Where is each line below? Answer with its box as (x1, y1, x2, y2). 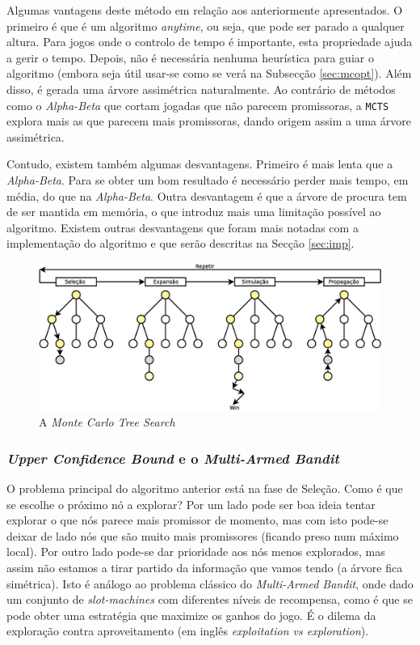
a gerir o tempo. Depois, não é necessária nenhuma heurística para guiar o (6, 49, 374, 66)
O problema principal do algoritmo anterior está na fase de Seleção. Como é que (6, 479, 403, 496)
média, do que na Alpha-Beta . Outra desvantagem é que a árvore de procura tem (6, 187, 407, 204)
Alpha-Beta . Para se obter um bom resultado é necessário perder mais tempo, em (6, 172, 409, 188)
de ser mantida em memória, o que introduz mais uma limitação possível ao (6, 203, 381, 220)
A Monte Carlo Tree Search (39, 414, 175, 431)
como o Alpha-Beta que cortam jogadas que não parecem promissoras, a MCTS (6, 96, 389, 113)
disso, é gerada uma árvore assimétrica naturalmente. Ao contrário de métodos (6, 80, 396, 97)
